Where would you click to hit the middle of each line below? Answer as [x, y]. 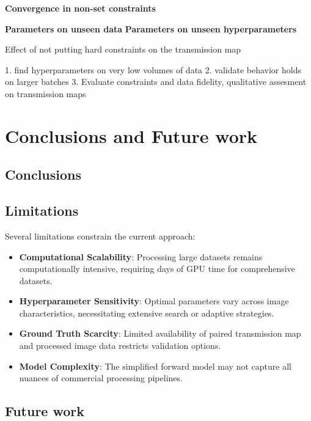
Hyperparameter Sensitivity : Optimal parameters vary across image [154, 301]
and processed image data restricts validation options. [120, 346]
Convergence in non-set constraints [80, 8]
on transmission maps [46, 93]
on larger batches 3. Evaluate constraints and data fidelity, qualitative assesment [156, 82]
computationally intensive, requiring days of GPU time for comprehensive [157, 269]
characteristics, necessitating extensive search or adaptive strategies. [147, 313]
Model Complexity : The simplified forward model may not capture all [155, 366]
